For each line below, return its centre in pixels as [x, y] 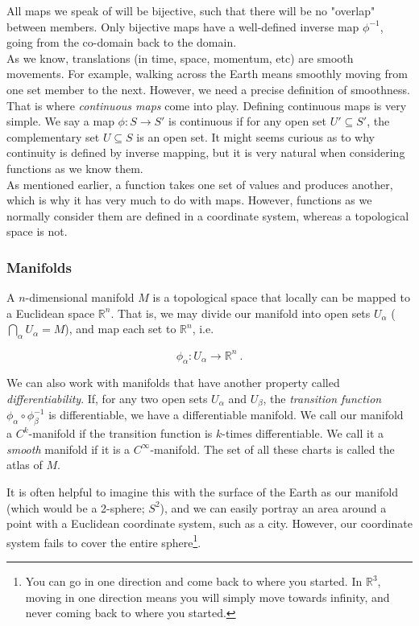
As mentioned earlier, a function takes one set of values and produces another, [200, 184]
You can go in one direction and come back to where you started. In [194, 581]
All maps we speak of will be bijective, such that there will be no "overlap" [191, 10]
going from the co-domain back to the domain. [122, 42]
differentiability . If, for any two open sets [107, 398]
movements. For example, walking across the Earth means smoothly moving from [207, 74]
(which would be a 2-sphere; [76, 507]
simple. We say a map [60, 121]
